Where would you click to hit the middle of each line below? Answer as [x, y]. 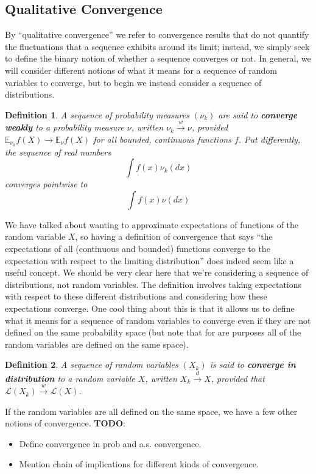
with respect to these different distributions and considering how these [136, 296]
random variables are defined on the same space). [97, 344]
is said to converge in [253, 364]
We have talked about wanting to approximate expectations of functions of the [152, 224]
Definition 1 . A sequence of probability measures [97, 114]
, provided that [238, 378]
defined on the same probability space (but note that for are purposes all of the [153, 332]
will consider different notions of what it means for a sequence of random [141, 70]
